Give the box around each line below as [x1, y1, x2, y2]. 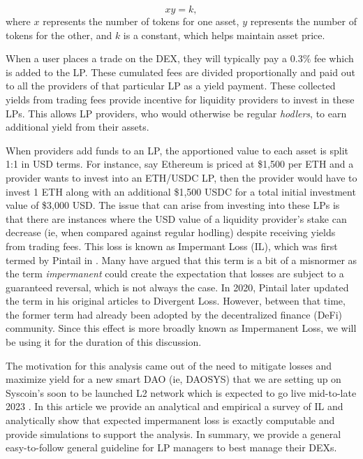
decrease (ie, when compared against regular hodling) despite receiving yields [6, 225, 336, 240]
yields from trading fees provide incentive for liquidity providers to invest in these [6, 92, 355, 106]
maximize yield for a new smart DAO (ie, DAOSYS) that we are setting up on [6, 372, 341, 386]
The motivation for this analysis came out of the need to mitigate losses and [6, 358, 332, 372]
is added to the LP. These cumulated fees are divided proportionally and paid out [6, 64, 355, 79]
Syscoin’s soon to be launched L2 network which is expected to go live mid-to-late [6, 385, 357, 400]
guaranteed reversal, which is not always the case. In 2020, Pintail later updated [6, 279, 349, 294]
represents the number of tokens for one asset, [43, 14, 239, 28]
